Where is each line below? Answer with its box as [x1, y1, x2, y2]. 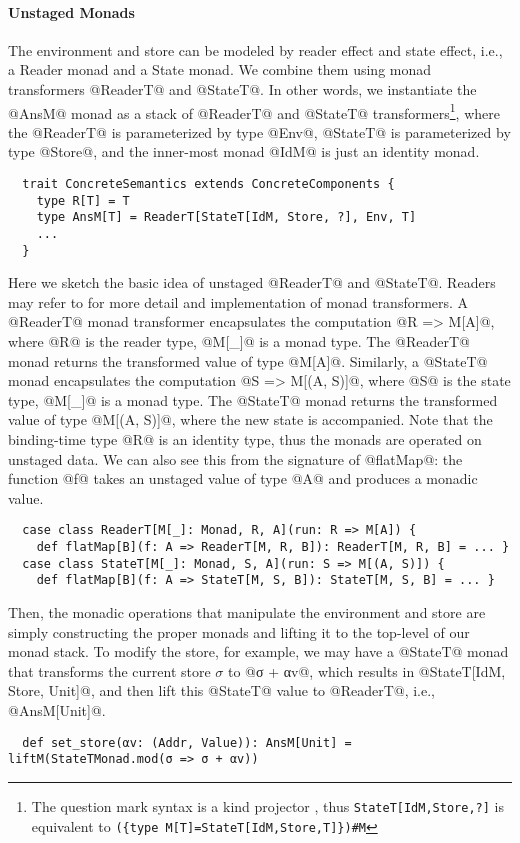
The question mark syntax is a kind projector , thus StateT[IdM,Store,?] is [31, 795, 504, 816]
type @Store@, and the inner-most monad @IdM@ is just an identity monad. [8, 141, 480, 162]
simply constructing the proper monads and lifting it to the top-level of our [8, 621, 470, 642]
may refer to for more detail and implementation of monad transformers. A [8, 291, 469, 312]
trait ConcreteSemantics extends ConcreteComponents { [22, 177, 395, 192]
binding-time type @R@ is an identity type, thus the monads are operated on [8, 429, 482, 450]
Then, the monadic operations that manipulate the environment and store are [8, 602, 486, 623]
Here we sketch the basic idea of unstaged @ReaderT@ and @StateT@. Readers [8, 272, 496, 293]
